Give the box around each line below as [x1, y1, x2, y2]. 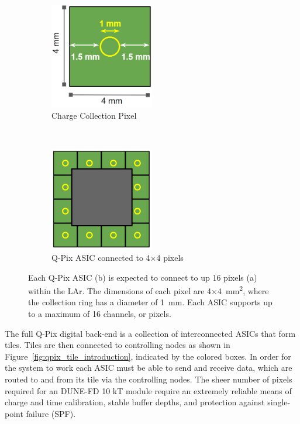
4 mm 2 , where [218, 283, 269, 297]
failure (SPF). [26, 407, 76, 419]
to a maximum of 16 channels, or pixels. [28, 307, 171, 319]
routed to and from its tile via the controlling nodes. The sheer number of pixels [5, 373, 292, 385]
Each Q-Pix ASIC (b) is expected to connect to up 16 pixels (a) [28, 271, 257, 283]
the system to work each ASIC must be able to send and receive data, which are [5, 361, 292, 374]
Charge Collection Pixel [51, 109, 137, 122]
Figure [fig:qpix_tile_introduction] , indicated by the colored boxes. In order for [5, 350, 291, 362]
